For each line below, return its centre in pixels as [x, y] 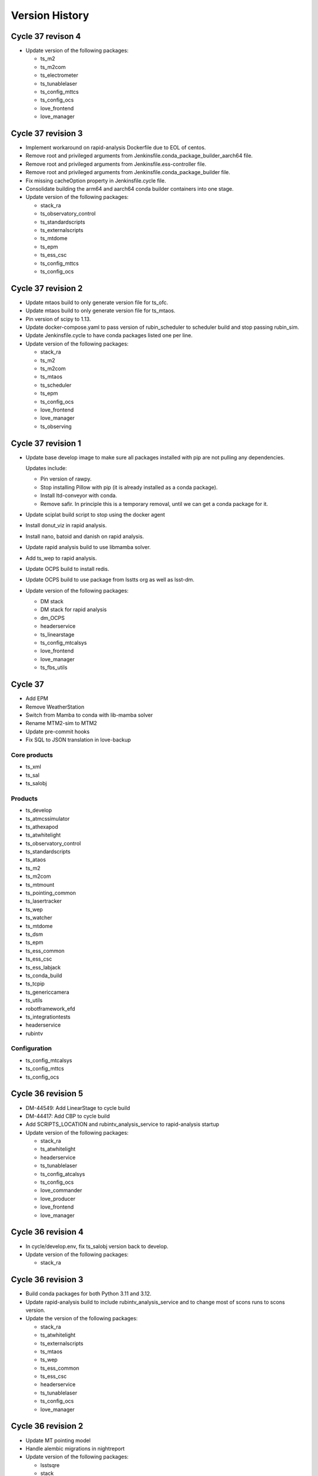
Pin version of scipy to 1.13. [58, 319]
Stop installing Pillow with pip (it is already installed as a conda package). [129, 487]
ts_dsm [34, 934]
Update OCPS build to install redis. [67, 569]
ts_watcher [39, 917]
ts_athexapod [42, 827]
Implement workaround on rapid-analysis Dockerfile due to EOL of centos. [116, 148]
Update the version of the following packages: [82, 1318]
